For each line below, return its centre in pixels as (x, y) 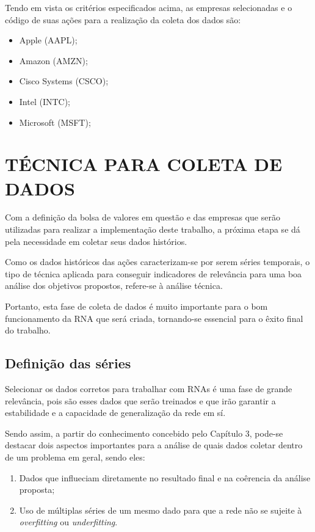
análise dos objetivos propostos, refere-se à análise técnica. (114, 286)
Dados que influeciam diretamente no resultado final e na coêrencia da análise (165, 477)
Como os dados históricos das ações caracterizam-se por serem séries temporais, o (157, 262)
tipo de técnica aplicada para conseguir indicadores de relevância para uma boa (154, 273)
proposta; (37, 490)
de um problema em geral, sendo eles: (75, 457)
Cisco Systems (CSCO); (64, 81)
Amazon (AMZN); (53, 60)
